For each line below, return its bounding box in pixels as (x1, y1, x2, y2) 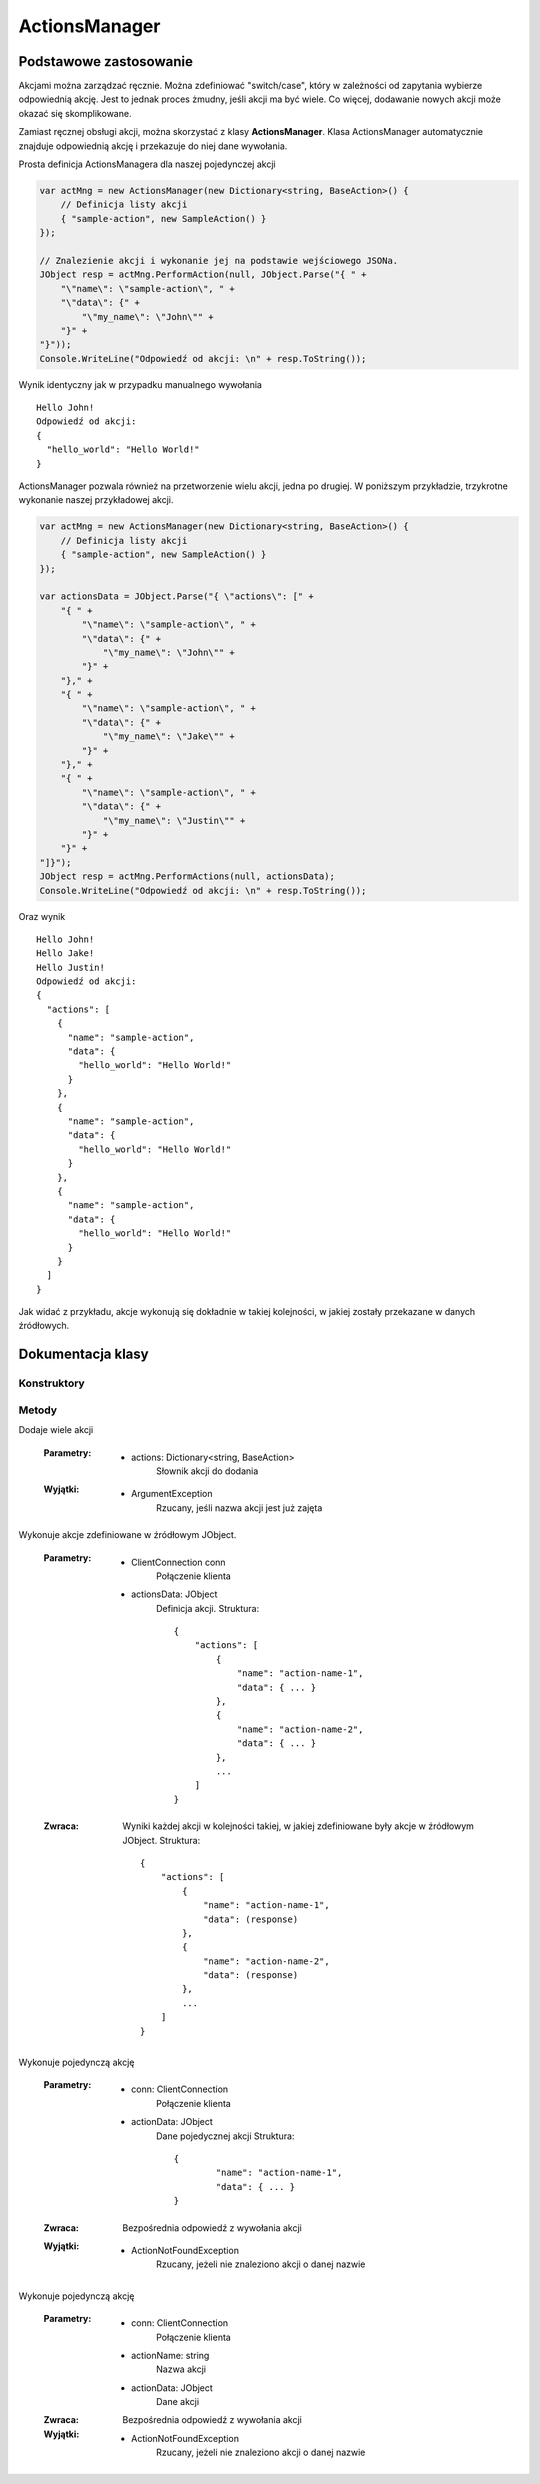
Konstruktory (18, 1376, 85, 1390)
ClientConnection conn (131, 1556, 226, 1568)
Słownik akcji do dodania (156, 1465, 259, 1477)
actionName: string (131, 2349, 210, 2361)
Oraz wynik (18, 910, 66, 922)
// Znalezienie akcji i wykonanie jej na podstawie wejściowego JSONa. (39, 255, 399, 266)
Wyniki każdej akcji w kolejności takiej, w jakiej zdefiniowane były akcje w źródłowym (122, 1820, 475, 1832)
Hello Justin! (36, 961, 105, 973)
